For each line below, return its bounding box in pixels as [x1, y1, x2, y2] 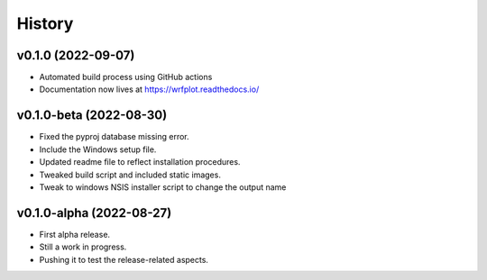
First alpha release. [39, 229, 111, 239]
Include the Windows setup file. [39, 144, 157, 155]
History [16, 14, 74, 33]
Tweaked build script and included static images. [39, 169, 221, 180]
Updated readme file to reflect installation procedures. [39, 157, 241, 167]
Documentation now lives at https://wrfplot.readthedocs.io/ [39, 84, 260, 95]
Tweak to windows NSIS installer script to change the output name [39, 181, 287, 193]
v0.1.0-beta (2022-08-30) [16, 108, 168, 123]
